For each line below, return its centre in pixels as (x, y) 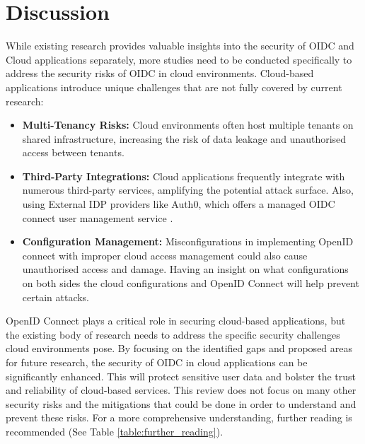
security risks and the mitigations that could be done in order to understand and (181, 403)
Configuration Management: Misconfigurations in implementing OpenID (188, 241)
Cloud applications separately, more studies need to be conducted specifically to (179, 59)
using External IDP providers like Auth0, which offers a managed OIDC (179, 204)
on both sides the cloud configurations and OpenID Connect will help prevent (191, 283)
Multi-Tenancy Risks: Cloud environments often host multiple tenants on (188, 125)
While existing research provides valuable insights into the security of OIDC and (180, 46)
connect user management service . (98, 217)
